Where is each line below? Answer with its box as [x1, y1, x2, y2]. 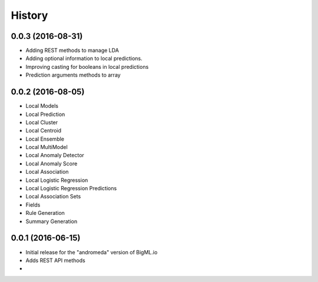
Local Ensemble [25, 135, 65, 142]
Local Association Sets [25, 193, 81, 200]
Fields [25, 201, 41, 208]
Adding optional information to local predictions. [25, 55, 143, 62]
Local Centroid [25, 127, 62, 134]
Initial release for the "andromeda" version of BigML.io [25, 248, 158, 256]
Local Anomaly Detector [25, 152, 85, 159]
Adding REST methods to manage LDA [25, 47, 119, 54]
